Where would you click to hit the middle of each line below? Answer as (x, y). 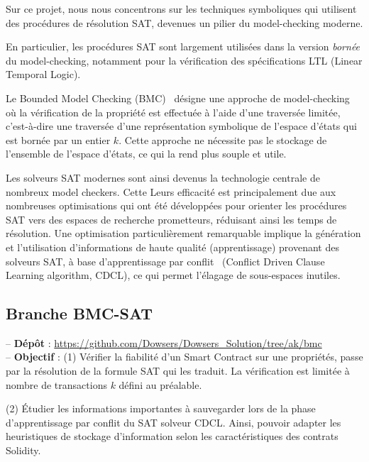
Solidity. (23, 450)
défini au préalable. (160, 384)
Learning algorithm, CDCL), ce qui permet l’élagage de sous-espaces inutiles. (173, 275)
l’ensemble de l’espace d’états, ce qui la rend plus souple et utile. (146, 154)
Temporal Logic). (43, 74)
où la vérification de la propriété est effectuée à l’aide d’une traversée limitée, (173, 112)
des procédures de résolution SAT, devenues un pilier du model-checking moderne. (184, 22)
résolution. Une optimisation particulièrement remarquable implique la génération (183, 233)
